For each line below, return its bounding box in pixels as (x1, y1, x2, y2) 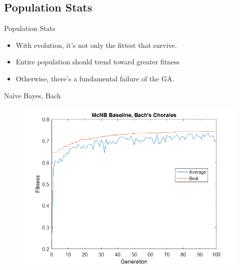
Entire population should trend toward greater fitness (15, 56, 180, 67)
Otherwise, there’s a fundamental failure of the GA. (15, 73, 174, 83)
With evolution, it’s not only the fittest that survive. (15, 39, 177, 50)
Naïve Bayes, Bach (4, 90, 61, 100)
